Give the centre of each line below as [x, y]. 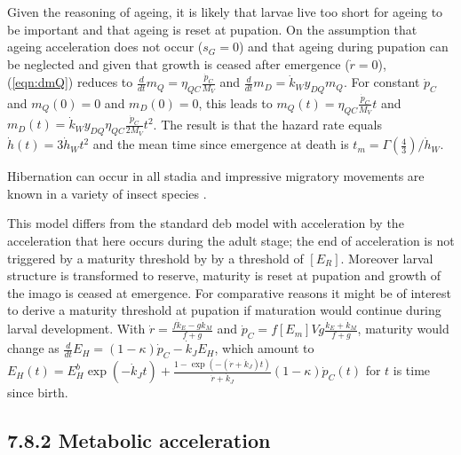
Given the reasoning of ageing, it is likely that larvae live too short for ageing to [225, 12]
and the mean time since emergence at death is [221, 144]
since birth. [38, 392]
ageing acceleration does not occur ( [105, 47]
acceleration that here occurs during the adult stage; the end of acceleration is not [231, 241]
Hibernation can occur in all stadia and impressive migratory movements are [216, 176]
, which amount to [264, 348]
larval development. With [76, 329]
